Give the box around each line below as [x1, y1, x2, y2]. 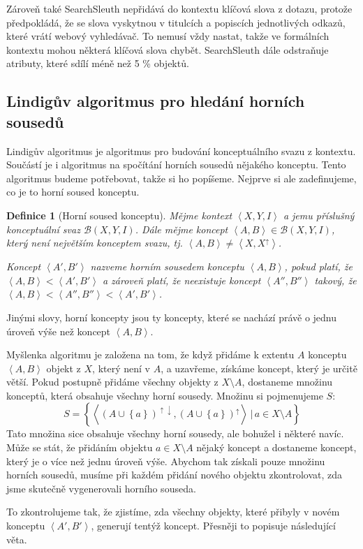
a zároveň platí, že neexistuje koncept [102, 272, 261, 287]
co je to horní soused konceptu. [6, 184, 140, 199]
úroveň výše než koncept [6, 323, 111, 338]
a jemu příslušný [283, 207, 355, 222]
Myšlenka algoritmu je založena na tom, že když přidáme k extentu [6, 347, 295, 362]
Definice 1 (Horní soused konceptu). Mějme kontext [6, 207, 232, 222]
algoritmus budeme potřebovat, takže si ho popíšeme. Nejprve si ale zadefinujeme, [6, 170, 357, 185]
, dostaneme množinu [242, 374, 333, 389]
